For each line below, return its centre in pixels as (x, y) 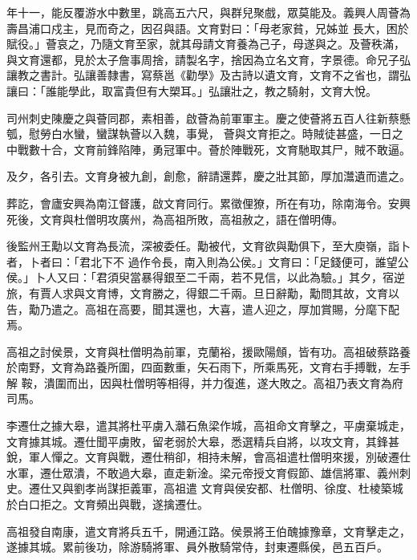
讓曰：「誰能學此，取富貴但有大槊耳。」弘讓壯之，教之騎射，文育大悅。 (192, 90)
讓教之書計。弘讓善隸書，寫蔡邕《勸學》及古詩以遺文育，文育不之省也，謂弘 (208, 75)
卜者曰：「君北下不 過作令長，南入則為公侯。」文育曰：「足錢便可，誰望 (213, 261)
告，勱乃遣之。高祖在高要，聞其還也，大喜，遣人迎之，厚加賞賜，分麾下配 (203, 308)
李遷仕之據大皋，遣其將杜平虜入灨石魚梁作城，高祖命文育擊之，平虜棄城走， (208, 426)
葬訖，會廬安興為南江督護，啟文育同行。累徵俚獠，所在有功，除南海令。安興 (208, 203)
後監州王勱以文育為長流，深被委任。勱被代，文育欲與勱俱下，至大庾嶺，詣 (203, 246)
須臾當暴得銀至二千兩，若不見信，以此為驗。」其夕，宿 (250, 277)
